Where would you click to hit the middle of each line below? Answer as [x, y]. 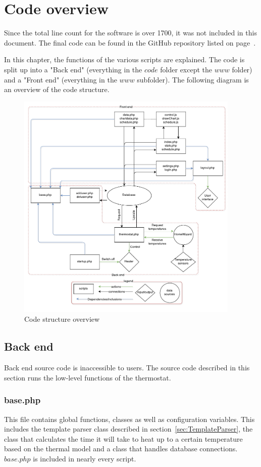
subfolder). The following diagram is [193, 79]
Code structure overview [62, 319]
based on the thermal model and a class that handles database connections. [121, 449]
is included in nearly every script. [85, 458]
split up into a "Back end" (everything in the [73, 69]
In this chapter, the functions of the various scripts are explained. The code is [124, 59]
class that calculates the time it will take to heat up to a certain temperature [123, 438]
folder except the [186, 69]
